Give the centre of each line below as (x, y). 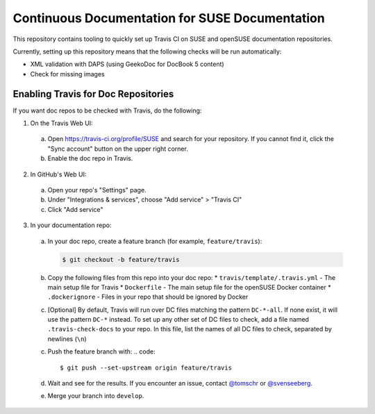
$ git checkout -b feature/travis (121, 259)
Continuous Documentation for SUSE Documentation (169, 18)
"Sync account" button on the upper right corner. (118, 149)
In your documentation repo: (71, 225)
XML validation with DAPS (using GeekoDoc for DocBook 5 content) (127, 64)
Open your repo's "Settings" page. (97, 190)
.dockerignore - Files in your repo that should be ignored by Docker (148, 297)
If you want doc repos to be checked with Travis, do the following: (107, 110)
